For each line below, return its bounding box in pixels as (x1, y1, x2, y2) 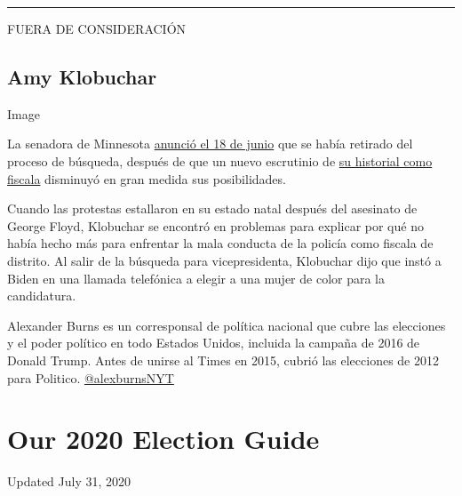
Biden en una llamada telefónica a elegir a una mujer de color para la (7, 268, 386, 287)
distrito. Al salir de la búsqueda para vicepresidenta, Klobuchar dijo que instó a (7, 251, 442, 269)
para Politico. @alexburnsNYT (7, 368, 174, 387)
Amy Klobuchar (7, 62, 157, 90)
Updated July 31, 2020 (7, 472, 131, 491)
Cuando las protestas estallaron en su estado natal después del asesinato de (7, 199, 418, 218)
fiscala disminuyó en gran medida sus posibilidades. (7, 169, 286, 188)
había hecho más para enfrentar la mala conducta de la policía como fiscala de (7, 234, 434, 252)
